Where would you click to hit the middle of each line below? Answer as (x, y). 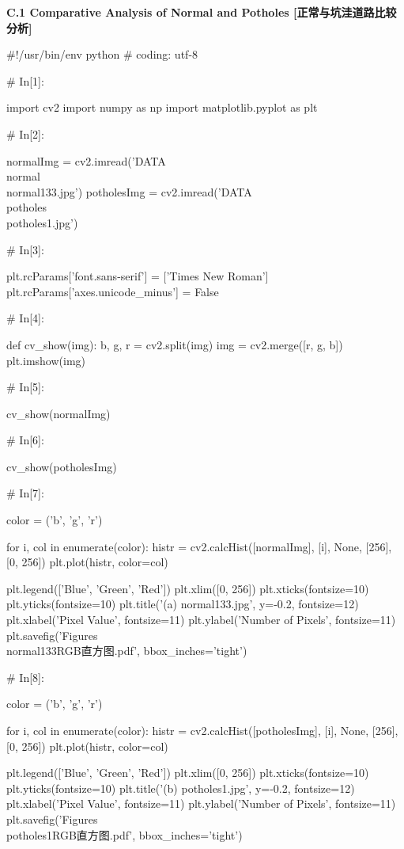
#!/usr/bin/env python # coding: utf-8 (102, 54)
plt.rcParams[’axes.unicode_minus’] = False (113, 291)
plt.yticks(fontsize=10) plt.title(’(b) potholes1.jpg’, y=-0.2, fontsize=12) (181, 788)
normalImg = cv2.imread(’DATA (86, 160)
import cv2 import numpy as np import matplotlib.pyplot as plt (162, 107)
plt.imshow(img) (46, 360)
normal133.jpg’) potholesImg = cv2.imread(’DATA (129, 191)
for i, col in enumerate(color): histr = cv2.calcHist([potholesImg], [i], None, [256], (202, 730)
